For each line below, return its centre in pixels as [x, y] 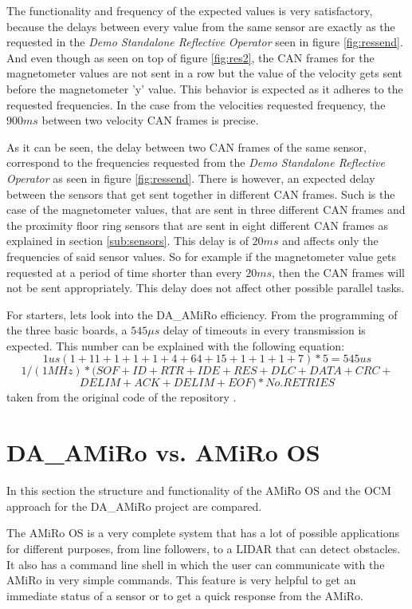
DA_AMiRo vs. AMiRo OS [163, 452]
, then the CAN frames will [338, 272]
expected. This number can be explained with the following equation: [176, 345]
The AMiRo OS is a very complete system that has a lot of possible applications [203, 533]
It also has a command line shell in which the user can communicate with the [196, 564]
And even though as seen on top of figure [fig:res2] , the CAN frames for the [190, 57]
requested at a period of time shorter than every [124, 272]
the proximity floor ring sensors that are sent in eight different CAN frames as [198, 225]
